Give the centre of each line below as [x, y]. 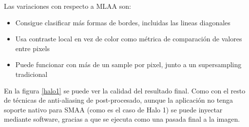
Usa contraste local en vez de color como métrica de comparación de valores [129, 39]
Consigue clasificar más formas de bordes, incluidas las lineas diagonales [123, 22]
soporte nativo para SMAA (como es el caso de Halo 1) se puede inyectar [113, 109]
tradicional [31, 74]
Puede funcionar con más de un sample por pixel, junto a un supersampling [128, 64]
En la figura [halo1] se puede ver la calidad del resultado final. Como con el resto [125, 90]
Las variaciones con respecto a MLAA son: [67, 6]
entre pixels [32, 48]
